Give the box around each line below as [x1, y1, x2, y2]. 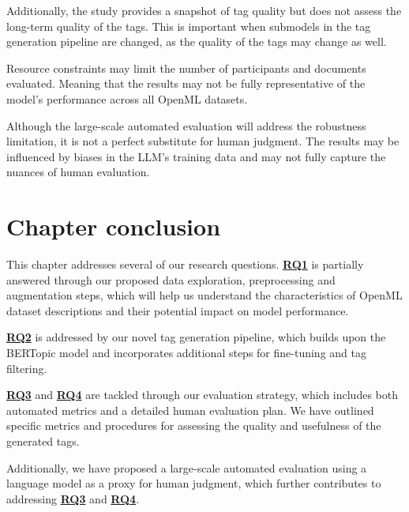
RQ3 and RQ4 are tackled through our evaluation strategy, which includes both [6, 386, 398, 403]
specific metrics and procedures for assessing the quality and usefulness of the [6, 417, 381, 434]
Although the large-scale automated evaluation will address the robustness [6, 117, 366, 134]
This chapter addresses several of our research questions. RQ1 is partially [6, 256, 364, 273]
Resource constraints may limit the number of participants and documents [6, 59, 366, 76]
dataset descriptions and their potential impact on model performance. [6, 302, 349, 318]
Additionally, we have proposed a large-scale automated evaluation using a [6, 459, 367, 476]
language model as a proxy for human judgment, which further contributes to [6, 475, 381, 491]
